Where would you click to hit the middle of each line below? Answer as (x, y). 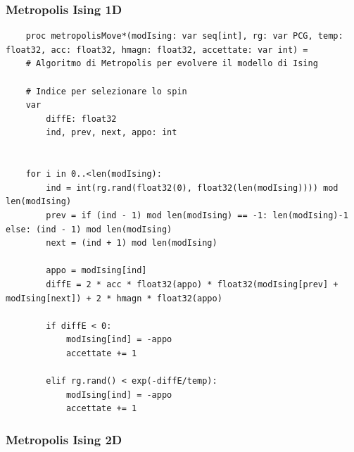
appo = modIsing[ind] (96, 271)
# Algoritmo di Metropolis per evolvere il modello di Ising (172, 64)
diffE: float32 (81, 119)
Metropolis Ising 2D (64, 439)
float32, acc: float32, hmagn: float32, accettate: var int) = (157, 50)
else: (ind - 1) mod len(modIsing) (89, 229)
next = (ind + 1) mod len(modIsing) (132, 243)
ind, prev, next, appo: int (112, 133)
